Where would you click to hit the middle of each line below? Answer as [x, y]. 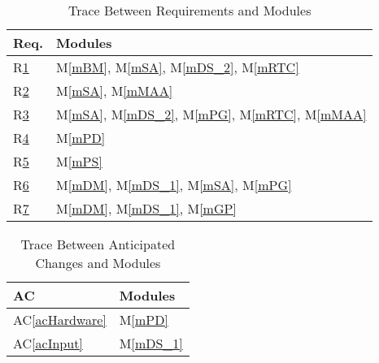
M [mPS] [79, 161]
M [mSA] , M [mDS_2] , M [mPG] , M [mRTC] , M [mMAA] [211, 114]
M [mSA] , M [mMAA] [115, 91]
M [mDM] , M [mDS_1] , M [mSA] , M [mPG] [174, 185]
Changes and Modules [98, 263]
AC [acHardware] [60, 320]
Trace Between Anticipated [98, 244]
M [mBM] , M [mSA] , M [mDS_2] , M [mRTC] [178, 67]
